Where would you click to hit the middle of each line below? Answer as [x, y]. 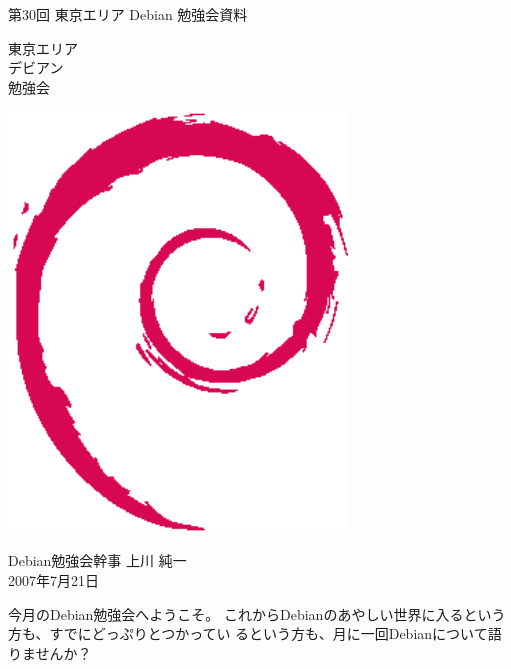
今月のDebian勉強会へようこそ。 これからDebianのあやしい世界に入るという [257, 613]
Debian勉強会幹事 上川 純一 [97, 560]
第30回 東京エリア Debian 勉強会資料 [128, 14]
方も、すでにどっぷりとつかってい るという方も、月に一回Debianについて [248, 633]
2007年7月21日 [53, 579]
